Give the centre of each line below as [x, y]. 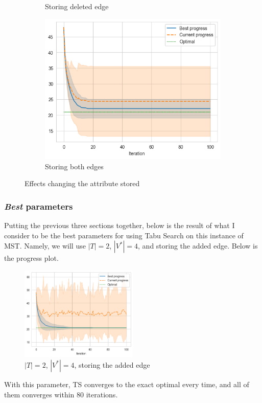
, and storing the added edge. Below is [198, 246]
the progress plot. [31, 258]
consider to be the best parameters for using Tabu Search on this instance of [124, 235]
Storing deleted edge [77, 6]
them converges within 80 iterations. [61, 394]
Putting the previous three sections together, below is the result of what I [120, 225]
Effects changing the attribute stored [82, 183]
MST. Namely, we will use [45, 246]
